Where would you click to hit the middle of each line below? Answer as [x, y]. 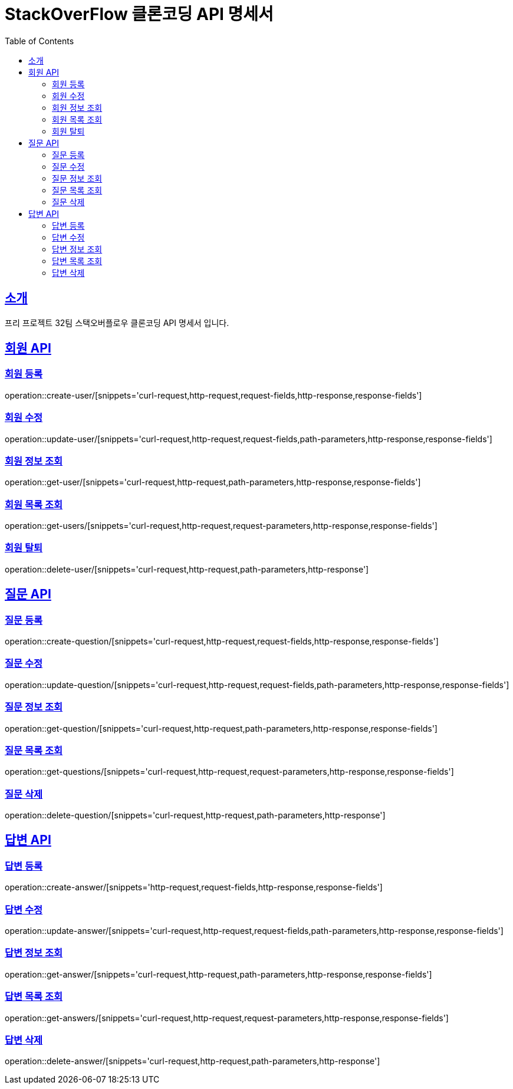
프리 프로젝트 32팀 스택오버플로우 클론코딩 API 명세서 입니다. [117, 323]
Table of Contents [40, 41]
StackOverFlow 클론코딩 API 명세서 [139, 14]
